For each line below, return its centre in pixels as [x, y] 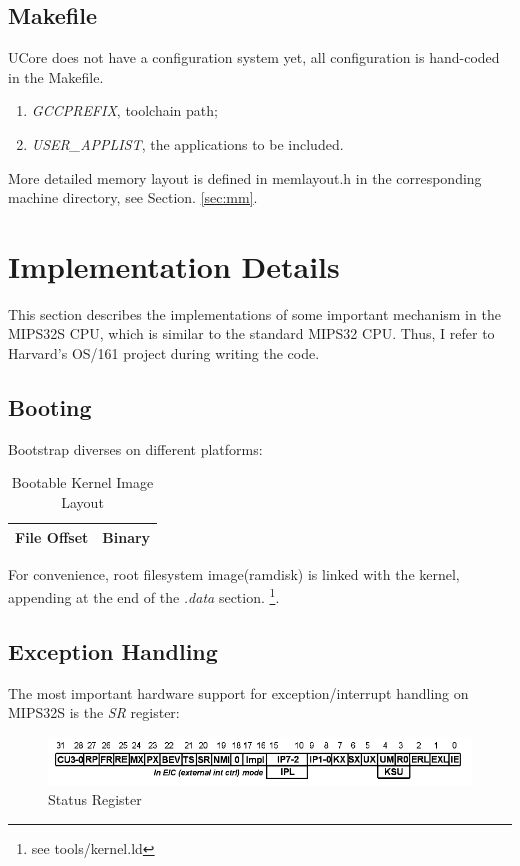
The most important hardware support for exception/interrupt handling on [238, 692]
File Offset [52, 536]
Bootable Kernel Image [82, 482]
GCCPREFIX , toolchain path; [124, 110]
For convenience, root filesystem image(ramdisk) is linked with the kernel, [234, 573]
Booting [50, 407]
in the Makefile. [56, 76]
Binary [126, 536]
